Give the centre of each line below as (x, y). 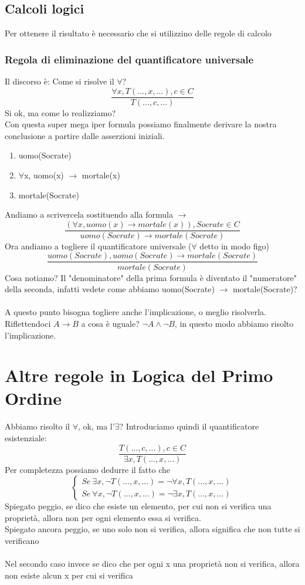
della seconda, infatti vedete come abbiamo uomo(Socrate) (110, 289)
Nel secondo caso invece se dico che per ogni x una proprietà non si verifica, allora (152, 564)
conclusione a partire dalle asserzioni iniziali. (85, 135)
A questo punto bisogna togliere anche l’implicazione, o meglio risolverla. (136, 312)
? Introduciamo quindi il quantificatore (189, 426)
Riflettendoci (28, 323)
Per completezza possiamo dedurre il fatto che (87, 469)
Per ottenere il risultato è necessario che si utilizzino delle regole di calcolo (138, 33)
